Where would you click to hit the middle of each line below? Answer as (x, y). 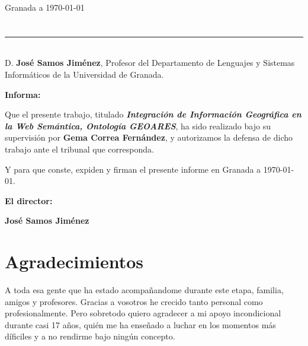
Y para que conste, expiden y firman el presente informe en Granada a (133, 169)
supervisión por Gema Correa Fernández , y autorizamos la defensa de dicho (149, 137)
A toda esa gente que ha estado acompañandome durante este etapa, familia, (144, 290)
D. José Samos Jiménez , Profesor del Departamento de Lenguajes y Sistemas (150, 63)
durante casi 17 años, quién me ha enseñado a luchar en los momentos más (140, 324)
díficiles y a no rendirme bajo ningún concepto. (90, 336)
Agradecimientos (74, 261)
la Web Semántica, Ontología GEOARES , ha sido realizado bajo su (138, 126)
